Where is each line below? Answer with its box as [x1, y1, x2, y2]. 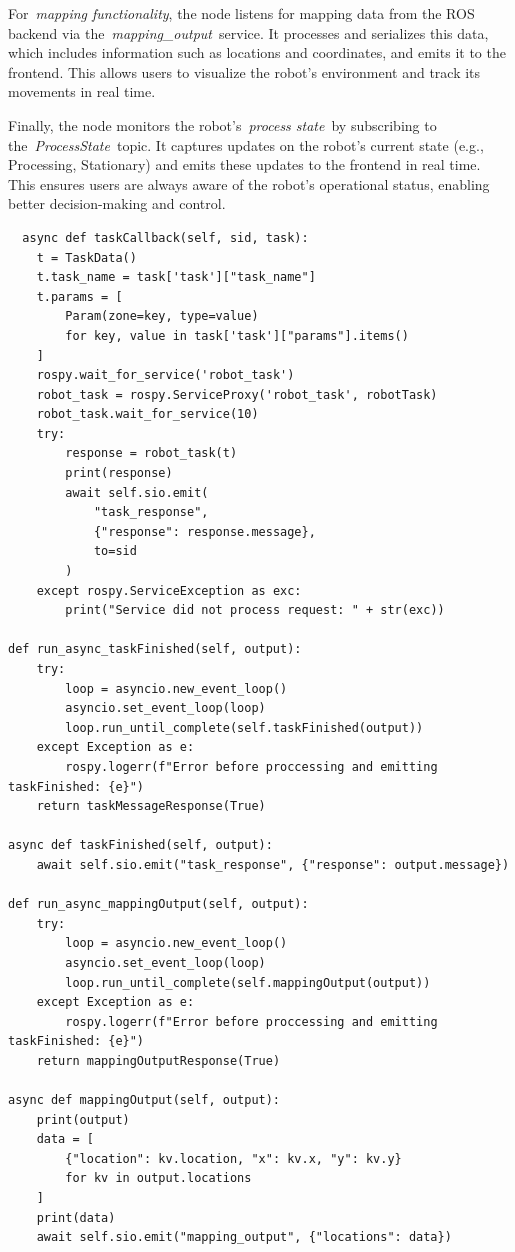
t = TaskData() [36, 250, 137, 265]
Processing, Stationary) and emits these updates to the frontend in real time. [8, 154, 481, 175]
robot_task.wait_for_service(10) [36, 407, 259, 422]
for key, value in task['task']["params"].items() [65, 328, 409, 343]
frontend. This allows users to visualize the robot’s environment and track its [8, 61, 481, 82]
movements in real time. [8, 81, 156, 102]
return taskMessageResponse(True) [36, 799, 266, 814]
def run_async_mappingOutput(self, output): [8, 897, 309, 912]
